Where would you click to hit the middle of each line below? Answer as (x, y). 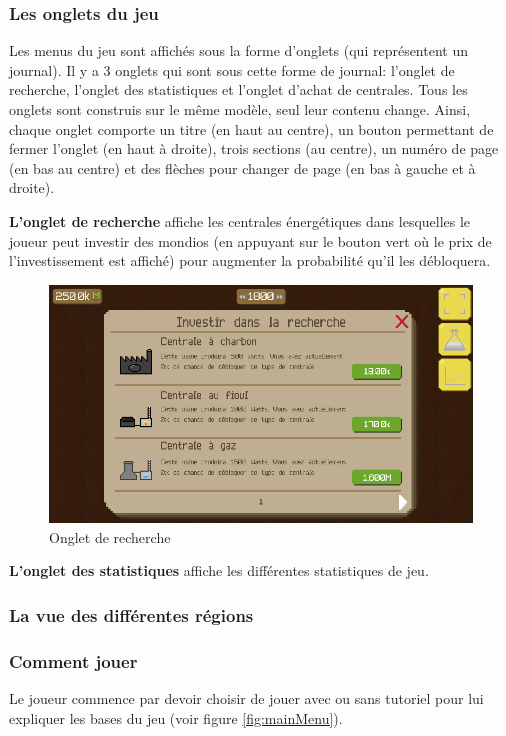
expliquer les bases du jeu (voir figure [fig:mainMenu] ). (176, 717)
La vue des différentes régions (131, 614)
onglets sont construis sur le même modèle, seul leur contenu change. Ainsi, (240, 109)
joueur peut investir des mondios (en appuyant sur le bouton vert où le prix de (250, 240)
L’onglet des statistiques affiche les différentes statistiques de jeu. (219, 570)
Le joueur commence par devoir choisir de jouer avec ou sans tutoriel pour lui (246, 698)
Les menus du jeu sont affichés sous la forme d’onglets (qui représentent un (238, 50)
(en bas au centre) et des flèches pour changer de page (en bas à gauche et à (242, 167)
